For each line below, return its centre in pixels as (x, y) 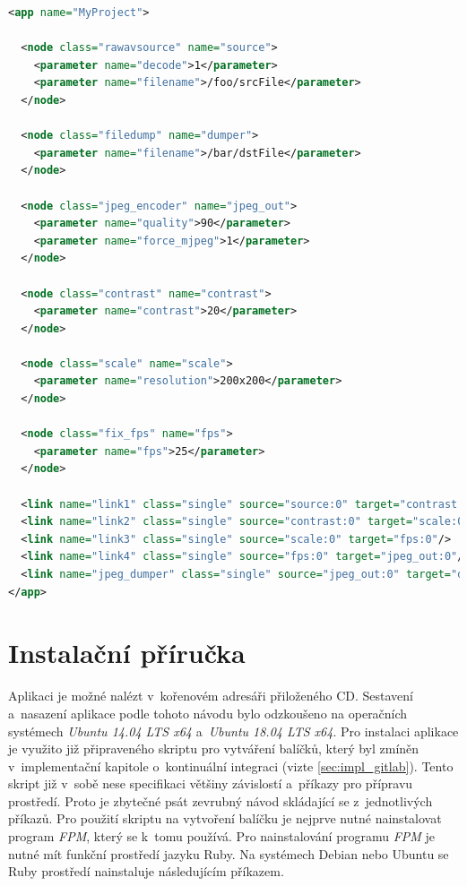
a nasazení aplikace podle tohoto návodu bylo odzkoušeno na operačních (208, 713)
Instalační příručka (127, 653)
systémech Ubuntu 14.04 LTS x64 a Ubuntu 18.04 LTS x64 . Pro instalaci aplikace (233, 731)
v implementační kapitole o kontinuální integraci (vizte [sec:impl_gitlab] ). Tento (231, 766)
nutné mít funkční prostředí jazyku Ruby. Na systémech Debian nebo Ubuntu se (229, 853)
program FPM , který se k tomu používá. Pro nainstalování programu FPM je (222, 836)
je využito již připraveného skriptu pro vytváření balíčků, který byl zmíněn (214, 748)
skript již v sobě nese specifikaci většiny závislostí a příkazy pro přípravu (211, 783)
